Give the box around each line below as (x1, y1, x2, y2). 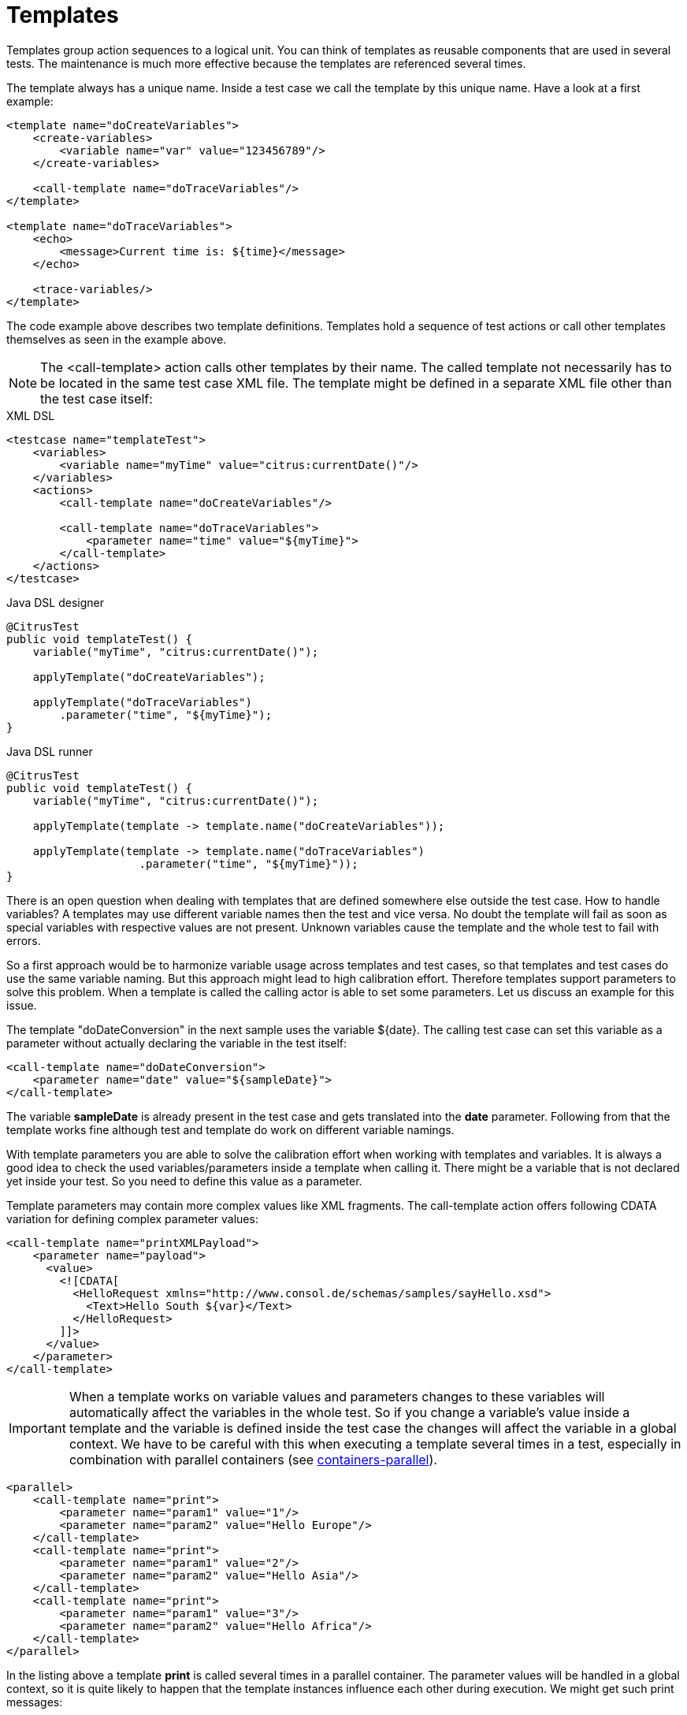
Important (9, 1419, 66, 1436)
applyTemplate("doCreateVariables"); (32, 670, 266, 683)
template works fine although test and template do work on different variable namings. (6, 1122, 455, 1137)
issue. (6, 998, 37, 1012)
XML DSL (6, 408, 55, 422)
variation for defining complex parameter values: (6, 1211, 258, 1226)
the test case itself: (40, 390, 153, 407)
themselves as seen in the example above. (6, 332, 227, 346)
